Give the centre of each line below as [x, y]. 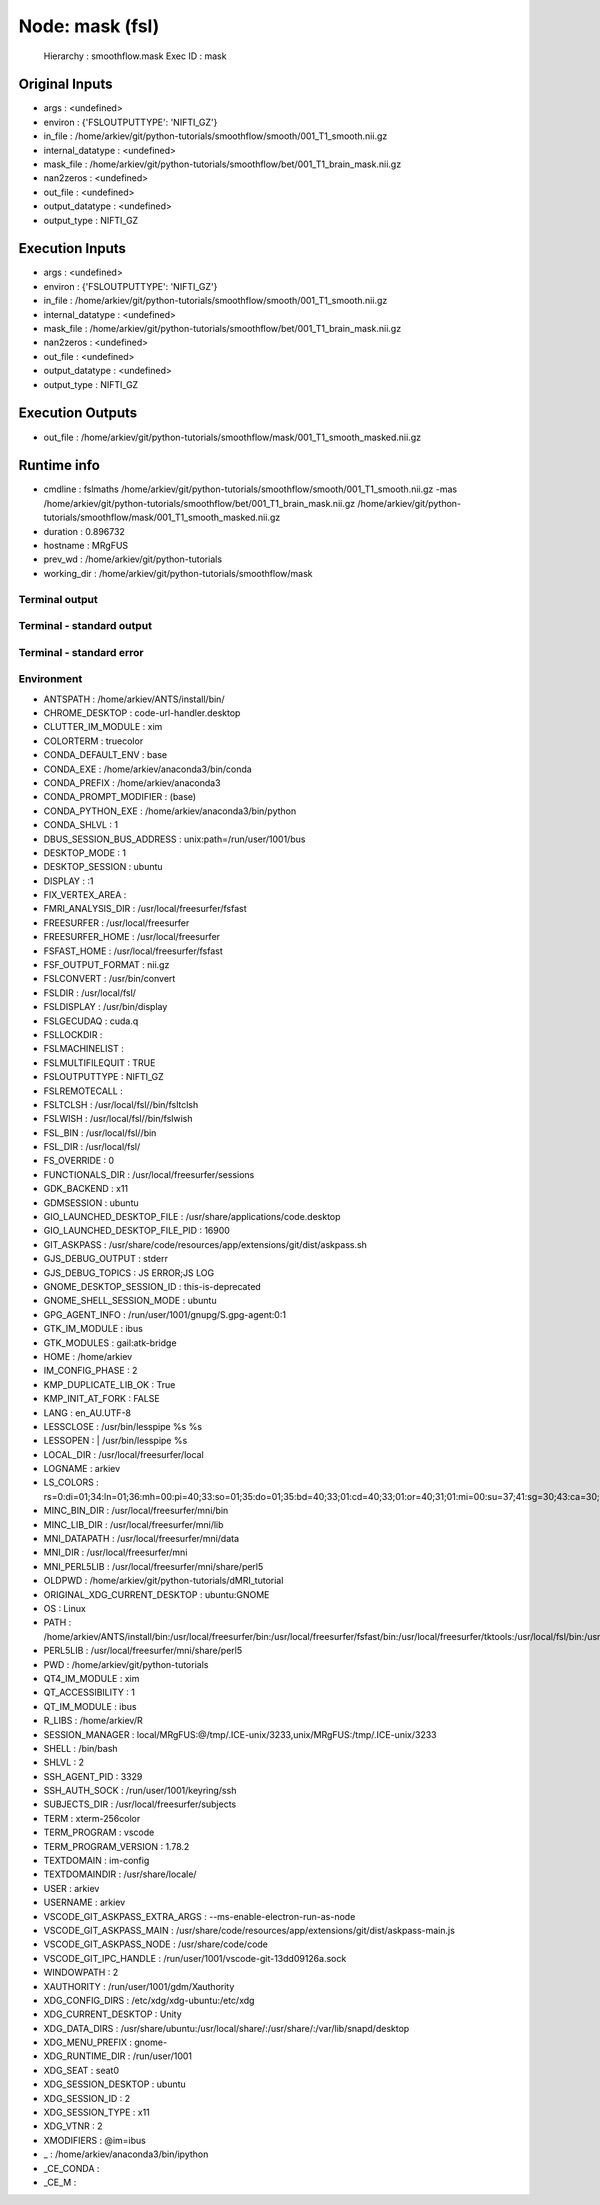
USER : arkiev [71, 1888]
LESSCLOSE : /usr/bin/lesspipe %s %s [123, 1426]
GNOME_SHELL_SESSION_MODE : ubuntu [130, 1301]
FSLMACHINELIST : [83, 1049]
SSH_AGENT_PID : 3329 [93, 1776]
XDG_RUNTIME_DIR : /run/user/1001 [118, 2056]
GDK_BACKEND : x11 [86, 1189]
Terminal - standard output [85, 626]
